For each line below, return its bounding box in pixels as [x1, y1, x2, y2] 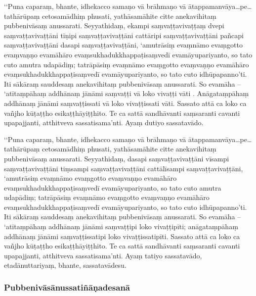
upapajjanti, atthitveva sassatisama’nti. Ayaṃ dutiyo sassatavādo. [4, 117, 204, 128]
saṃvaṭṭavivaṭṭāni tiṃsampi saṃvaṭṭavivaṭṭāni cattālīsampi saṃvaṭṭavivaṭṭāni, [4, 163, 243, 173]
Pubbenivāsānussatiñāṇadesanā [4, 281, 130, 293]
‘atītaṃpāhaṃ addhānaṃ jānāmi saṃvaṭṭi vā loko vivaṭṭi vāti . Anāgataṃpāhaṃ [4, 88, 249, 99]
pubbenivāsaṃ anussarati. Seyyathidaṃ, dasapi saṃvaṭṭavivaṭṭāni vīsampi [4, 153, 229, 163]
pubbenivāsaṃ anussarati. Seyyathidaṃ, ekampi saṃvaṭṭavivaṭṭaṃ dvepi [4, 20, 224, 31]
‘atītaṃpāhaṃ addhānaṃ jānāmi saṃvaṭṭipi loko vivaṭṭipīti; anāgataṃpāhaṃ [4, 221, 238, 232]
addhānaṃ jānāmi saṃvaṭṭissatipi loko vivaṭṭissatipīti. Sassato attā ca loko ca [4, 231, 240, 241]
